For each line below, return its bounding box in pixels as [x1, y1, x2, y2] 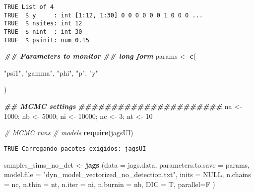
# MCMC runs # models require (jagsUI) [4, 127, 133, 138]
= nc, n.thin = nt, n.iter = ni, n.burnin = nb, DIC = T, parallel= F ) [4, 179, 215, 189]
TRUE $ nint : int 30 [4, 28, 82, 35]
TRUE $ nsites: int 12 [4, 20, 82, 27]
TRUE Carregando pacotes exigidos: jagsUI [4, 145, 146, 152]
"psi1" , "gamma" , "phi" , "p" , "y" [4, 67, 98, 78]
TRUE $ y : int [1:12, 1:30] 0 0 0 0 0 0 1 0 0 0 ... [4, 11, 203, 19]
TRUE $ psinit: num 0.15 [4, 36, 89, 44]
